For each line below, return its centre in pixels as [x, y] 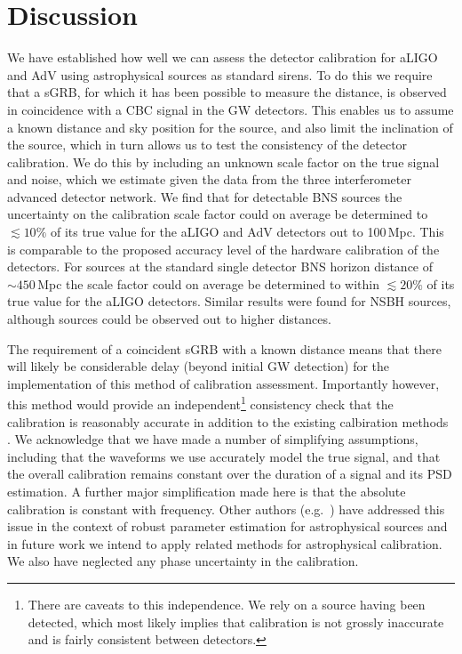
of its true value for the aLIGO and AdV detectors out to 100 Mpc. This [247, 232]
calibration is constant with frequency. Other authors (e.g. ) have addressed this [226, 509]
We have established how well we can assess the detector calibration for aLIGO [223, 57]
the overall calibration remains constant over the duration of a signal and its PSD [230, 474]
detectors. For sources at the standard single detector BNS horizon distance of [220, 266]
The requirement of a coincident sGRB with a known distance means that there [224, 348]
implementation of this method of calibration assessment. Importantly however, [223, 383]
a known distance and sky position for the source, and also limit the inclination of [230, 127]
